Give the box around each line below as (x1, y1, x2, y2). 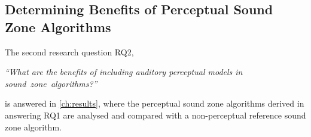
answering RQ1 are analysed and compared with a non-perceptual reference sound (5, 108, 306, 121)
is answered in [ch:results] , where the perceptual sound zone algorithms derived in (5, 97, 304, 110)
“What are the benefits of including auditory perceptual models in (5, 66, 243, 78)
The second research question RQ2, (5, 45, 134, 58)
